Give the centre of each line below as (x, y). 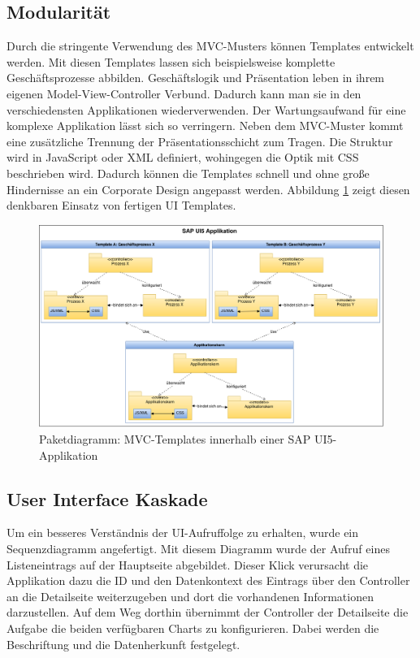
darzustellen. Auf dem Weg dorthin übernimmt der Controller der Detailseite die (208, 612)
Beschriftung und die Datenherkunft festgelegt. (123, 644)
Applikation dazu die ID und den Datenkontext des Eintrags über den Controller (208, 580)
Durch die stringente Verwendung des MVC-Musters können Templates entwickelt (210, 46)
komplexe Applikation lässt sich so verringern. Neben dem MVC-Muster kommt (205, 126)
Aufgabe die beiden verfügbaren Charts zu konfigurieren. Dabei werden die (193, 628)
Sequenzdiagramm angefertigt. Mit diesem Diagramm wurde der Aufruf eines (198, 548)
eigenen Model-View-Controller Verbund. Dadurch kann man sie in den (184, 93)
